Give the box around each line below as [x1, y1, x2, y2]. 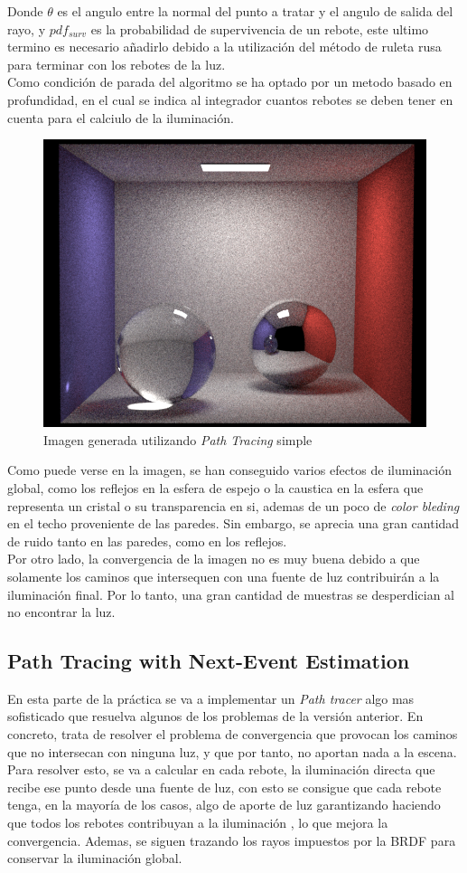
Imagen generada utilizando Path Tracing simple [43, 430, 313, 449]
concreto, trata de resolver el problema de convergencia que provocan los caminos [7, 725, 458, 744]
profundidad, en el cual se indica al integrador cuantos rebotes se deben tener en [7, 90, 453, 109]
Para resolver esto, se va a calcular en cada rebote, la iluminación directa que [7, 760, 435, 779]
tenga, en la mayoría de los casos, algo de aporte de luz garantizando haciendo [7, 795, 441, 814]
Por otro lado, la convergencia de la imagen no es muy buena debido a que [7, 549, 420, 568]
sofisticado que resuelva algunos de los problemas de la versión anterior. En [7, 707, 424, 726]
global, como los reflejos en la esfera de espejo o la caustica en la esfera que [7, 478, 424, 497]
